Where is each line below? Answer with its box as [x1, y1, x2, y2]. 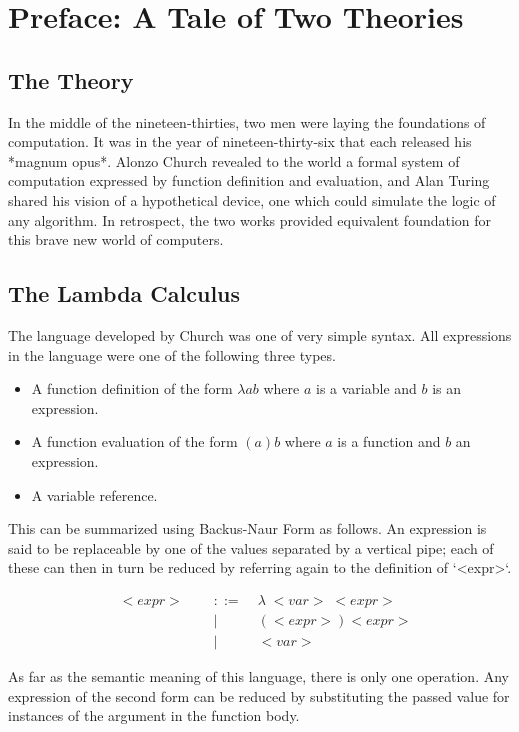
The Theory [8, 64, 134, 95]
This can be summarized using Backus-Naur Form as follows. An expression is [8, 518, 487, 539]
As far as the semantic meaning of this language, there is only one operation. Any [8, 665, 509, 686]
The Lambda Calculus [8, 278, 241, 309]
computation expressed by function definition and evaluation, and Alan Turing [8, 170, 490, 191]
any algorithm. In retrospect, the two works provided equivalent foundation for [8, 209, 492, 230]
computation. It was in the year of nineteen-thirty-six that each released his [8, 131, 472, 152]
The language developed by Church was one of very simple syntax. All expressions [8, 324, 512, 345]
